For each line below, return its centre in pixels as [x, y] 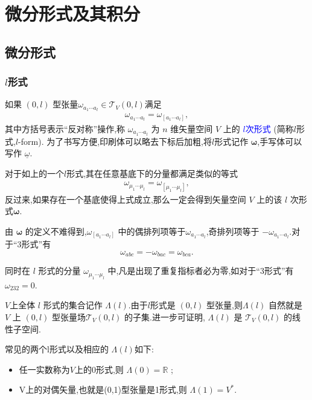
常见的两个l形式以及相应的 [57, 349]
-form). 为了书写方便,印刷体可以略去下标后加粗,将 [115, 141]
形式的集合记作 [73, 305]
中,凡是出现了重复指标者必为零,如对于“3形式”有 [201, 271]
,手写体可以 [280, 141]
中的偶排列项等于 [152, 231]
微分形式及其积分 [73, 14]
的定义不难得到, [56, 231]
